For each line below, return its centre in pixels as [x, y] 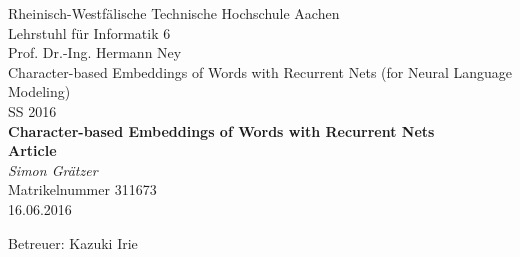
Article [32, 150]
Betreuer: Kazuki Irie [73, 242]
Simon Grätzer [53, 169]
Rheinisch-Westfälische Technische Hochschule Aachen [174, 13]
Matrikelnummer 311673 [82, 189]
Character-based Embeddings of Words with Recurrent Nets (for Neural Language [260, 71]
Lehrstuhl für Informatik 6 [89, 32]
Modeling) [39, 91]
